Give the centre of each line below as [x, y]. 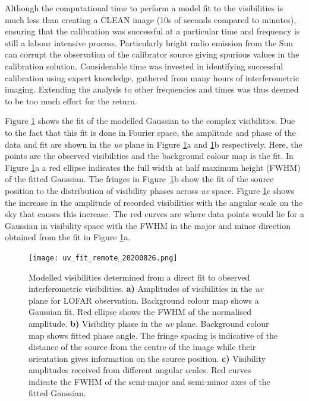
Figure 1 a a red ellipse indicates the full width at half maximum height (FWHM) [153, 167]
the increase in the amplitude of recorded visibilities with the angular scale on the [154, 202]
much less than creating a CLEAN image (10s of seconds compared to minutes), [151, 19]
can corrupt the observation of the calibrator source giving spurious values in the [152, 54]
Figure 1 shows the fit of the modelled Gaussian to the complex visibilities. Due [150, 121]
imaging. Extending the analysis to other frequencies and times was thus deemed [152, 89]
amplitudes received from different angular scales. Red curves [140, 370]
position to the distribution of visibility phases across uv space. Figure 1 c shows [150, 190]
